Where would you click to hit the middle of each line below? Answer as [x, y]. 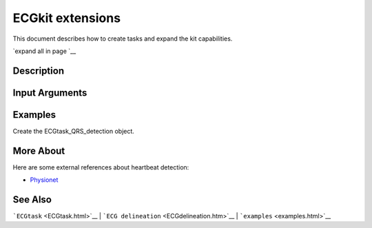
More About [39, 151]
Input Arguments [50, 93]
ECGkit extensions [66, 18]
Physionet [44, 180]
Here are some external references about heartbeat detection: [101, 167]
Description [39, 71]
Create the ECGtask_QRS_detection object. [73, 131]
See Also [32, 199]
